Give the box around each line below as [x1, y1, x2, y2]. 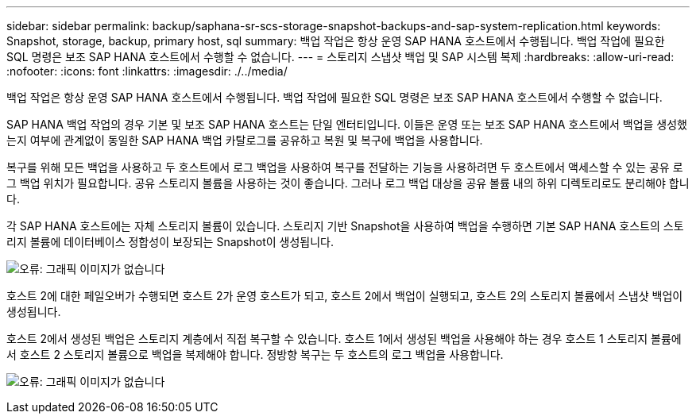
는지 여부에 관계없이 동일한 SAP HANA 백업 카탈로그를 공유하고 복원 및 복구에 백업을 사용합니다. [6, 133, 483, 147]
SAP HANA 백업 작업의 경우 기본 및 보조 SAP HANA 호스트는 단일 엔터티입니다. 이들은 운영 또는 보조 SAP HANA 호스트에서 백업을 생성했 [6, 118, 687, 131]
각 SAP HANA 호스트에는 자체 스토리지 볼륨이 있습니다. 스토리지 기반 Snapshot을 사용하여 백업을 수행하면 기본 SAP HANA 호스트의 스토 [6, 219, 684, 233]
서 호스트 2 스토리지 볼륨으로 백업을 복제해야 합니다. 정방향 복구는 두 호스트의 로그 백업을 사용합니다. [6, 348, 504, 361]
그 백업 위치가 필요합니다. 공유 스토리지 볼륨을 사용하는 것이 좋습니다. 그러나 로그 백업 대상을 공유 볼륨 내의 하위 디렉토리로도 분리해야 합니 [6, 176, 690, 190]
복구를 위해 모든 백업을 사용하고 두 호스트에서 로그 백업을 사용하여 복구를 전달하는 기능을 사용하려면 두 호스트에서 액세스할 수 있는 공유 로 [6, 160, 683, 174]
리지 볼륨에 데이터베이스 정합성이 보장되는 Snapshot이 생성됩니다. [6, 235, 334, 249]
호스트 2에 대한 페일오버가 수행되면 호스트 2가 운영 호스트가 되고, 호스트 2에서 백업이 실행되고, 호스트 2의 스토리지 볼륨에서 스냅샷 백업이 [6, 289, 683, 302]
